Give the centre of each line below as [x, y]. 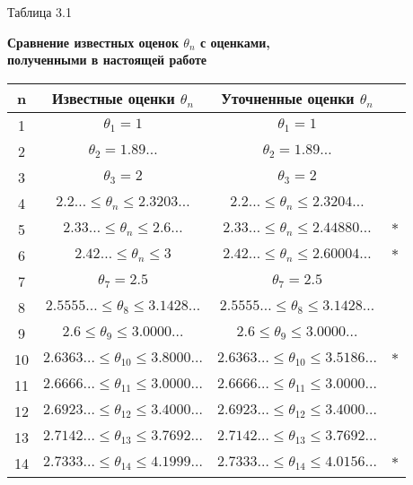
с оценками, [235, 42]
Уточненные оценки [288, 98]
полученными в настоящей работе [107, 60]
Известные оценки [114, 98]
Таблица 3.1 [40, 12]
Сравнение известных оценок [93, 42]
